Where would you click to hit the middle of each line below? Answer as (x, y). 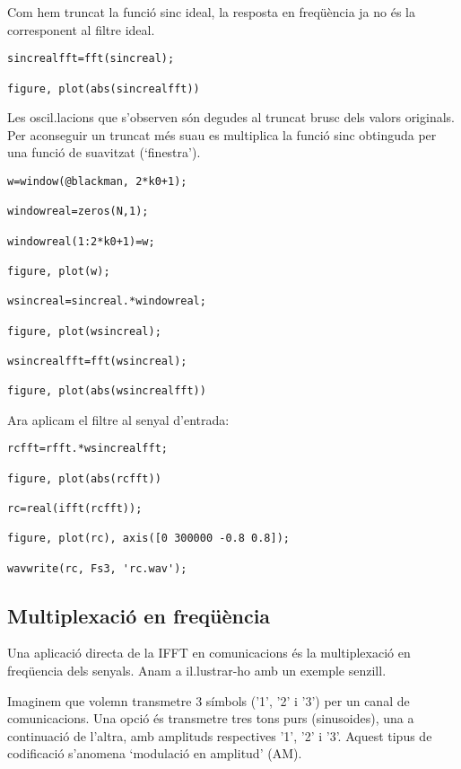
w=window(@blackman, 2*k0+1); (97, 181)
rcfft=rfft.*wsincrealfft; (87, 449)
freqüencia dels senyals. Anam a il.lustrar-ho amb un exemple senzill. (197, 671)
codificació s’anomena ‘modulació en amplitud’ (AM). (155, 753)
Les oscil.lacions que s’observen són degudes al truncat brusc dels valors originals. (231, 117)
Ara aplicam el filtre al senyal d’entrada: (118, 419)
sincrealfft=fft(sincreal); (91, 59)
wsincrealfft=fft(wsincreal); (97, 361)
